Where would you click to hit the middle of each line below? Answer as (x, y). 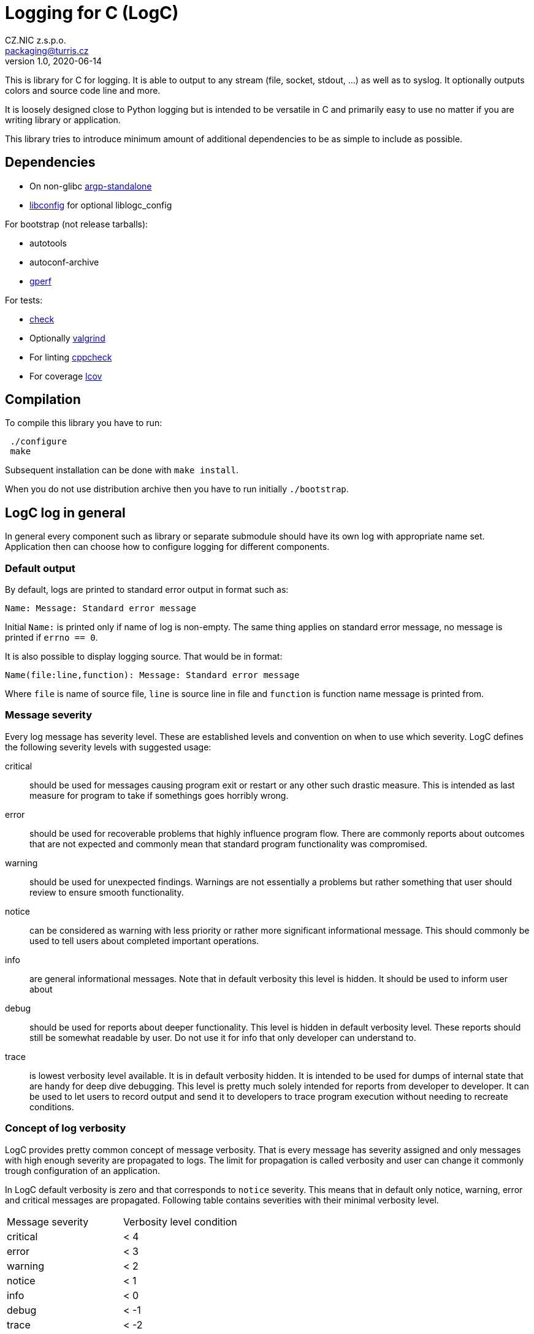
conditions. (52, 1107)
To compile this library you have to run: (84, 423)
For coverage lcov (66, 376)
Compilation (43, 400)
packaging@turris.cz (47, 50)
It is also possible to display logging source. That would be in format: (144, 657)
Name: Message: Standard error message (101, 608)
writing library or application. (63, 120)
